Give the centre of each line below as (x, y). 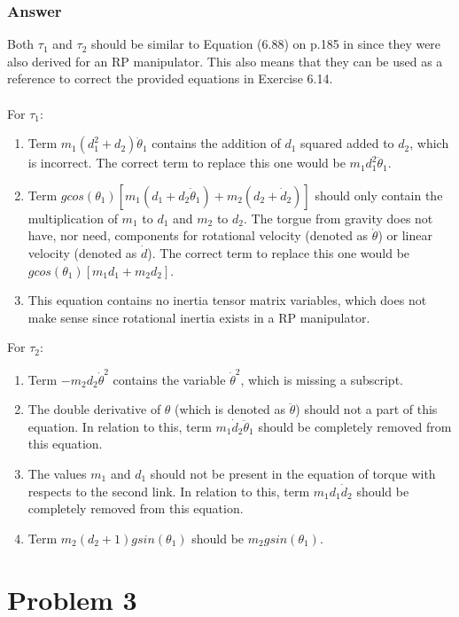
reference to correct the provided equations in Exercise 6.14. (170, 78)
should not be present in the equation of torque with (293, 474)
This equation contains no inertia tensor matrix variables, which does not (227, 300)
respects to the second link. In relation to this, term (169, 491)
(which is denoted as (230, 409)
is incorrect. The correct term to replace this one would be (187, 163)
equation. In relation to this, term (120, 426)
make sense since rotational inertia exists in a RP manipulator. (199, 317)
